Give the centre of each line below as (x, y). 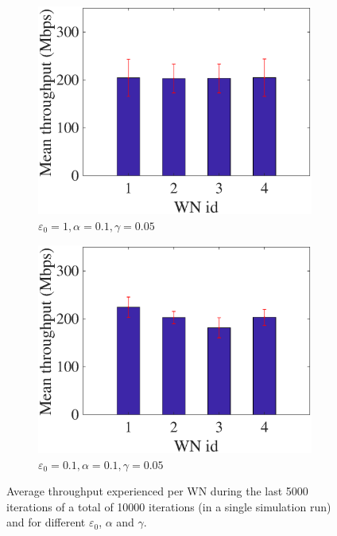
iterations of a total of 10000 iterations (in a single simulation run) (169, 506)
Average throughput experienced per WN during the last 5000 (157, 491)
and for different (46, 522)
